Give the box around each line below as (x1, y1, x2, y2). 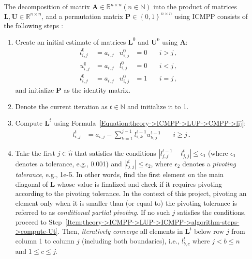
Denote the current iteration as (15, 101, 107, 112)
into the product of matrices (153, 1, 237, 11)
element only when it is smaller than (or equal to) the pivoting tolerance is (15, 197, 237, 208)
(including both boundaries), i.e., (82, 236, 179, 246)
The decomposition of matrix (4, 1, 90, 11)
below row (194, 226, 224, 236)
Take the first (15, 147, 55, 158)
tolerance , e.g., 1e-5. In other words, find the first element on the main (15, 169, 224, 179)
